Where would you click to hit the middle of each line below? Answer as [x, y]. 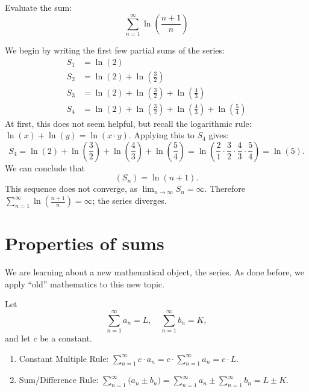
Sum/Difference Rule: [59, 380]
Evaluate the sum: [39, 7]
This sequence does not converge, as [71, 188]
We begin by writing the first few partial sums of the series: [115, 50]
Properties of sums [85, 243]
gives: [219, 135]
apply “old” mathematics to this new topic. [85, 283]
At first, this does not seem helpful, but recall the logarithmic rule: [128, 123]
